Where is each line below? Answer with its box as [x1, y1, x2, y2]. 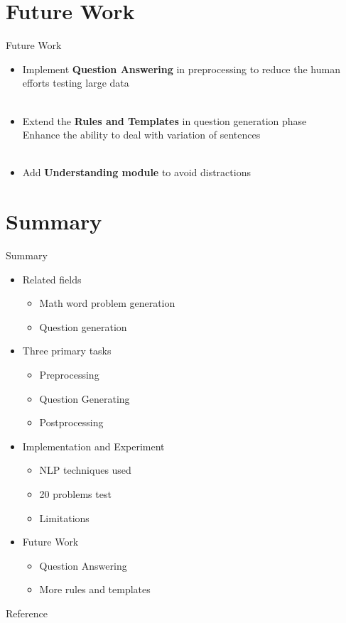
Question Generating [39, 391, 130, 406]
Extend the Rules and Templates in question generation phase [22, 113, 307, 128]
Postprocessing [39, 415, 104, 430]
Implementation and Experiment [22, 438, 165, 453]
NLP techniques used [39, 462, 131, 477]
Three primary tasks [22, 343, 112, 358]
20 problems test [39, 486, 112, 501]
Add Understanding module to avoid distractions [22, 165, 251, 180]
